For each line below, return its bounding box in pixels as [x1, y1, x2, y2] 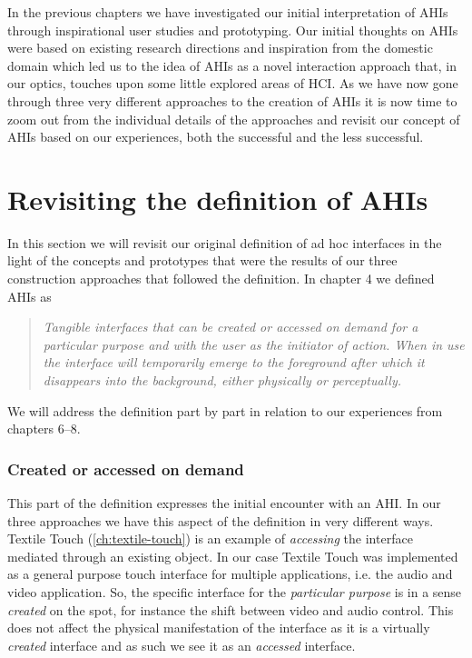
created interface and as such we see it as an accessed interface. [7, 635, 356, 654]
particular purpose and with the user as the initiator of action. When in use [43, 334, 465, 354]
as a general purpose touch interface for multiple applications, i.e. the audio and [7, 564, 453, 583]
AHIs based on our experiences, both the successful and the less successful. [7, 127, 424, 146]
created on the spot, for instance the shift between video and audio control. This [7, 600, 454, 619]
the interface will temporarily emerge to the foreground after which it [43, 353, 425, 372]
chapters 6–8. [7, 419, 81, 438]
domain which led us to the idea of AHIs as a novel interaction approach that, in [7, 55, 457, 75]
